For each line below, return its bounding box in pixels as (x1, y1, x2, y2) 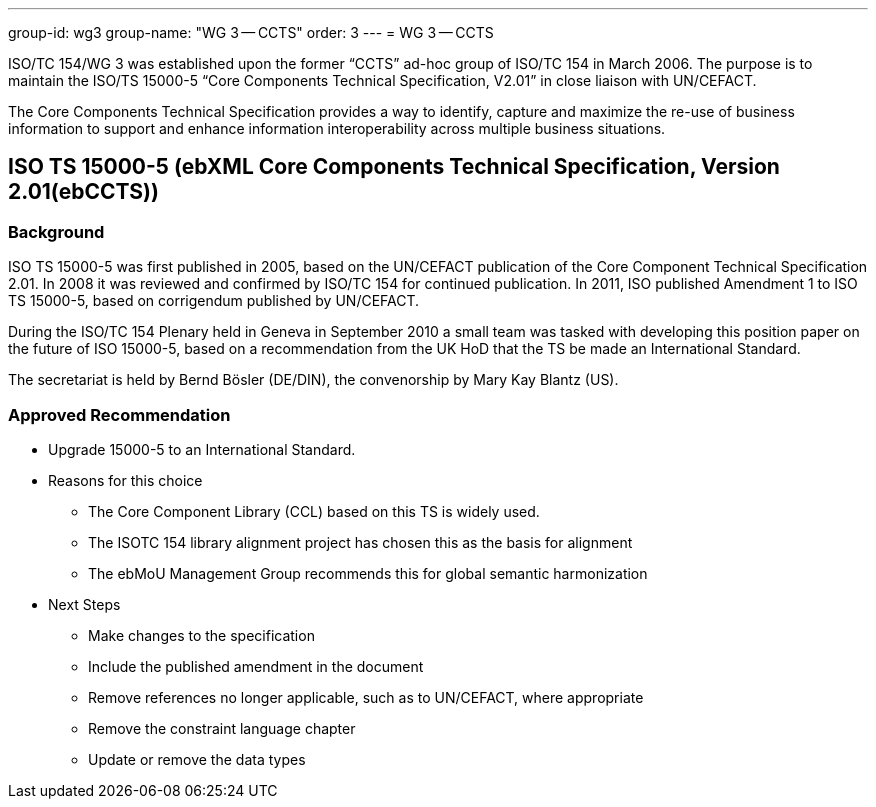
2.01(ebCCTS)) (8, 179, 159, 205)
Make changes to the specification (88, 626, 315, 644)
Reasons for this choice (48, 471, 203, 489)
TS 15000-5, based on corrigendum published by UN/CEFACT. (8, 292, 420, 310)
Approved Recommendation (8, 404, 231, 425)
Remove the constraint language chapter (88, 719, 356, 737)
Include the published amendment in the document (88, 657, 424, 675)
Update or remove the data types (88, 750, 306, 768)
